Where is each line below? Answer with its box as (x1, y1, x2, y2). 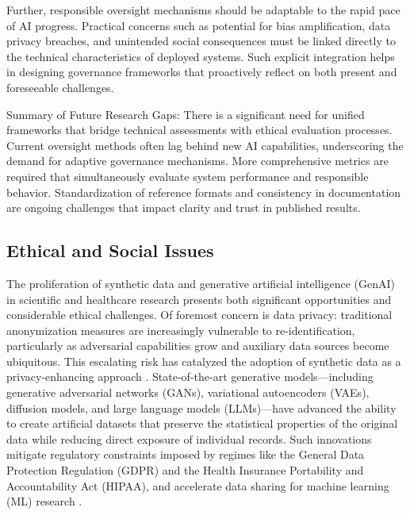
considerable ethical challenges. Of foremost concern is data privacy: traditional (6, 306, 393, 323)
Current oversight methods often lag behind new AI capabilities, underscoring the (6, 136, 404, 153)
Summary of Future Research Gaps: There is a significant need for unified (6, 106, 365, 122)
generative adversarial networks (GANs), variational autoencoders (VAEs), (6, 384, 370, 401)
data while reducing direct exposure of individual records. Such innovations (6, 430, 372, 447)
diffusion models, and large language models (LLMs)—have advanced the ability (6, 399, 397, 416)
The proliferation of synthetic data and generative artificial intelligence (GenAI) (6, 275, 395, 291)
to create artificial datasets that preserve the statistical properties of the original (6, 415, 398, 432)
